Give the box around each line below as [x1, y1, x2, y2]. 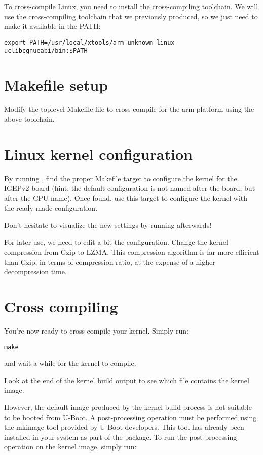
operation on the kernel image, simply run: [4, 441, 137, 452]
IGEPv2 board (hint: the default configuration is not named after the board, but [4, 183, 255, 193]
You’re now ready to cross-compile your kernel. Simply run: [4, 325, 189, 336]
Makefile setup [4, 74, 108, 95]
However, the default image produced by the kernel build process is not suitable [4, 402, 252, 412]
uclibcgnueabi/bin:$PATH [4, 47, 88, 55]
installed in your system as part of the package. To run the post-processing [4, 431, 237, 442]
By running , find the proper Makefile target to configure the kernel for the [4, 173, 237, 183]
